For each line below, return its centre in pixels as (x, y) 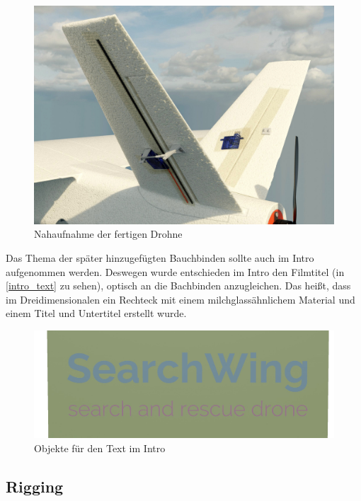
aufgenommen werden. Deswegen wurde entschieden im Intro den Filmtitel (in (175, 271)
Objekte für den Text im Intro (100, 448)
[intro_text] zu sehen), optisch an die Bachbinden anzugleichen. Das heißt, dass (178, 286)
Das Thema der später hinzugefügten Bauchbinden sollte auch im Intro (160, 258)
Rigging (35, 486)
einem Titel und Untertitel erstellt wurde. (96, 313)
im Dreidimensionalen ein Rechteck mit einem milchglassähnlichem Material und (180, 299)
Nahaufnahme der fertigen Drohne (108, 234)
